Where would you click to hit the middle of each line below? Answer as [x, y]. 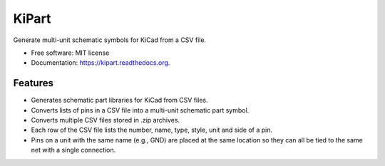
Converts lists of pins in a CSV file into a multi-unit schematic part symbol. [140, 110]
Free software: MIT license [70, 53]
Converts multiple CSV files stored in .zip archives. [106, 120]
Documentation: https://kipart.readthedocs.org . [101, 63]
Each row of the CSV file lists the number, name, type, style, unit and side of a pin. [152, 130]
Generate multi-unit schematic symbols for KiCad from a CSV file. [110, 40]
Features [33, 83]
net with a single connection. [73, 150]
